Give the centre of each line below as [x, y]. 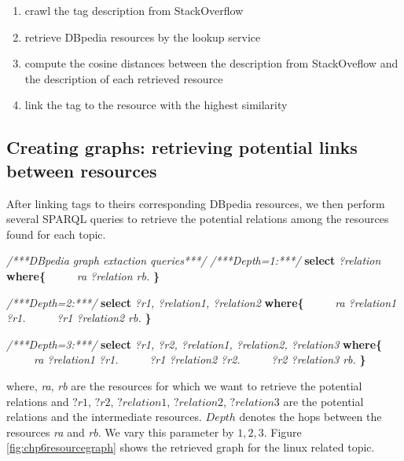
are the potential [323, 401]
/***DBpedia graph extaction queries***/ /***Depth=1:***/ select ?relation [194, 260]
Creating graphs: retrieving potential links [182, 147]
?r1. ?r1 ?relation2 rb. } [79, 318]
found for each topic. [56, 234]
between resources [82, 170]
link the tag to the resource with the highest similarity [156, 105]
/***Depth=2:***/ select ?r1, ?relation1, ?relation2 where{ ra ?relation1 [202, 302]
